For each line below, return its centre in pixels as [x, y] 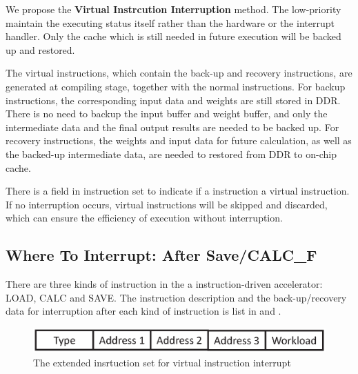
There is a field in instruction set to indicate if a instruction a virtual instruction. [178, 191]
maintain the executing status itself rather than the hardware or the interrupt [170, 22]
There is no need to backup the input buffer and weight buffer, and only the [167, 114]
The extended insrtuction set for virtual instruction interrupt [162, 362]
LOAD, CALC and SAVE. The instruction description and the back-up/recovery [176, 297]
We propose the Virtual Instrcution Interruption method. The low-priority [173, 9]
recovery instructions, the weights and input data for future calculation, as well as [179, 140]
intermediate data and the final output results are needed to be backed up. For [172, 127]
